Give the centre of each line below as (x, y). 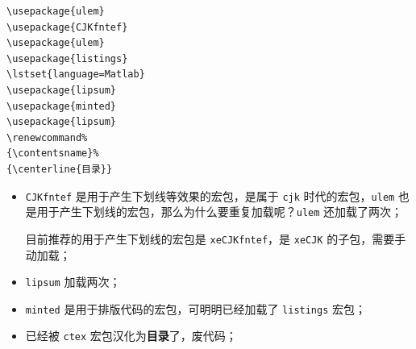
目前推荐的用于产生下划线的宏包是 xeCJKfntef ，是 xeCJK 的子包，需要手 (216, 238)
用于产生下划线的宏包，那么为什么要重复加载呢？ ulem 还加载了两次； (220, 212)
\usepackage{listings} (67, 58)
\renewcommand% (47, 137)
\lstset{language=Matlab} (76, 75)
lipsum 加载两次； (73, 282)
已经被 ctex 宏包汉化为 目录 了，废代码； (131, 336)
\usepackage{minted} (62, 106)
